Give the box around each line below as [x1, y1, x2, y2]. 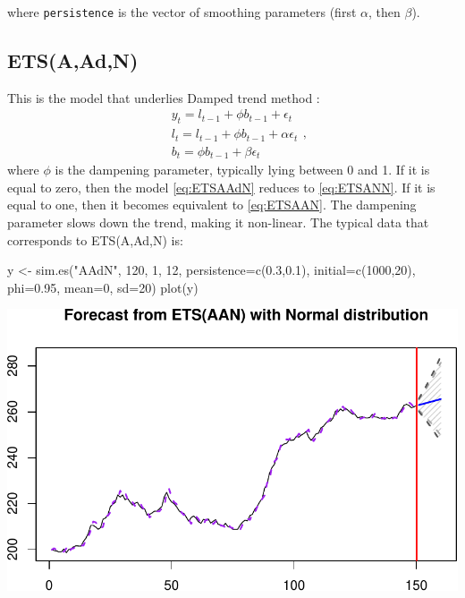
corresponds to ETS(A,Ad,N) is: [7, 230, 183, 249]
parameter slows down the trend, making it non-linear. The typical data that [7, 213, 429, 232]
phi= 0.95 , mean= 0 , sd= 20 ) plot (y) [7, 278, 199, 296]
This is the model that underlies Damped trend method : [7, 88, 320, 107]
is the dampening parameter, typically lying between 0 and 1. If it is [55, 160, 430, 179]
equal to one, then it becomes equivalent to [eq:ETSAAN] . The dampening [7, 195, 417, 214]
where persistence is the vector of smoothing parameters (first [7, 3, 357, 21]
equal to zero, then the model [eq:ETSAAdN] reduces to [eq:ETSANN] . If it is [7, 177, 435, 196]
